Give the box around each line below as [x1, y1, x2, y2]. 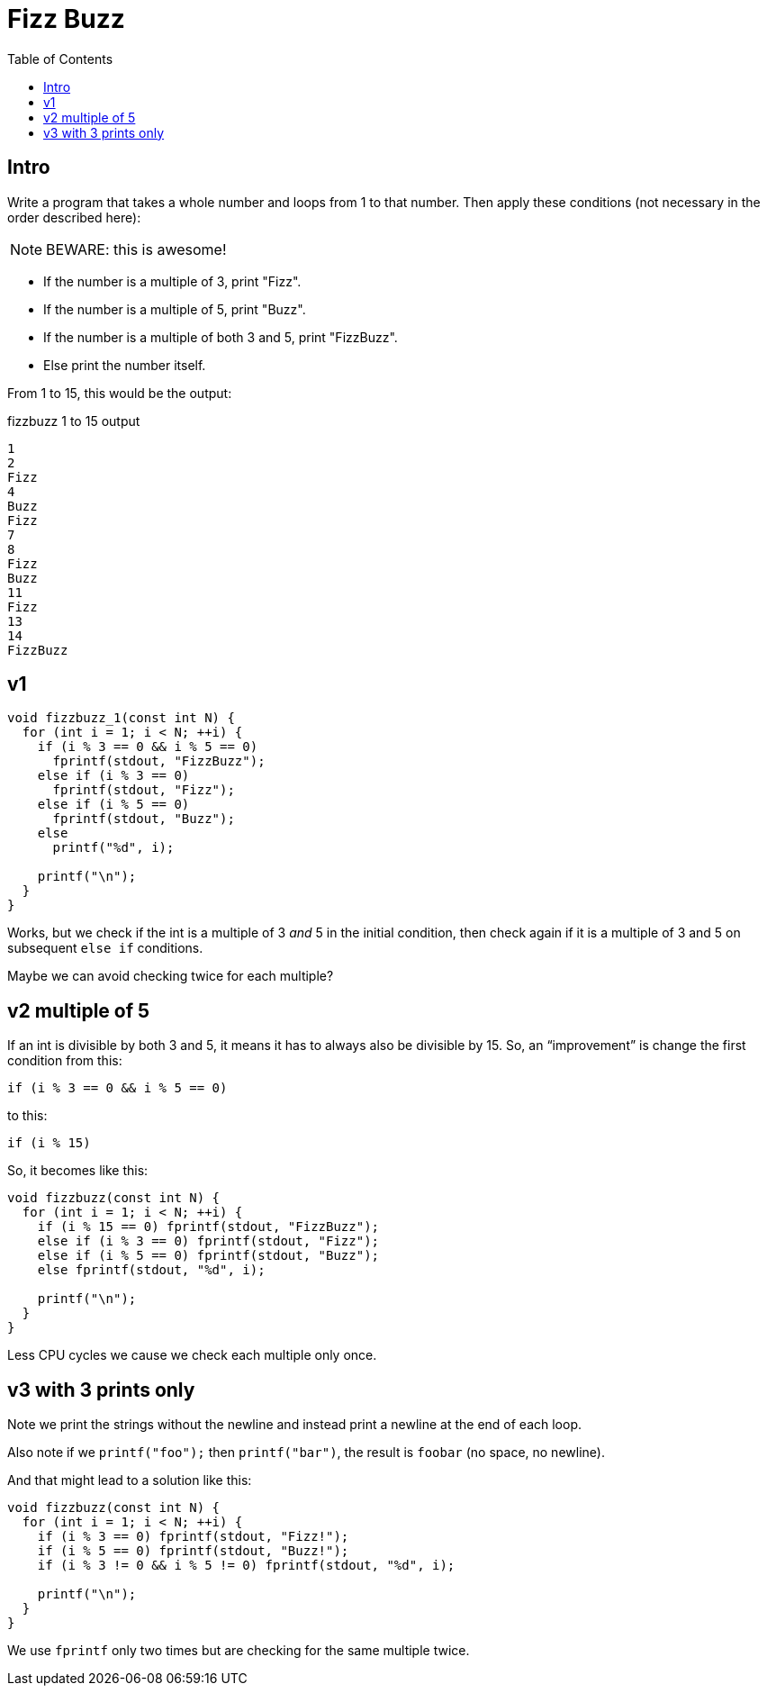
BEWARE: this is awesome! [46, 240, 227, 258]
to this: [7, 1108, 48, 1124]
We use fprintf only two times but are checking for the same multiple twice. [7, 1643, 470, 1659]
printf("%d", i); [52, 840, 175, 856]
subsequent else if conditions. [7, 940, 203, 956]
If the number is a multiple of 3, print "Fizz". [43, 273, 302, 289]
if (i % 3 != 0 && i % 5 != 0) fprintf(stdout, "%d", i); [37, 1558, 456, 1573]
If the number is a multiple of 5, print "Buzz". [43, 301, 306, 317]
